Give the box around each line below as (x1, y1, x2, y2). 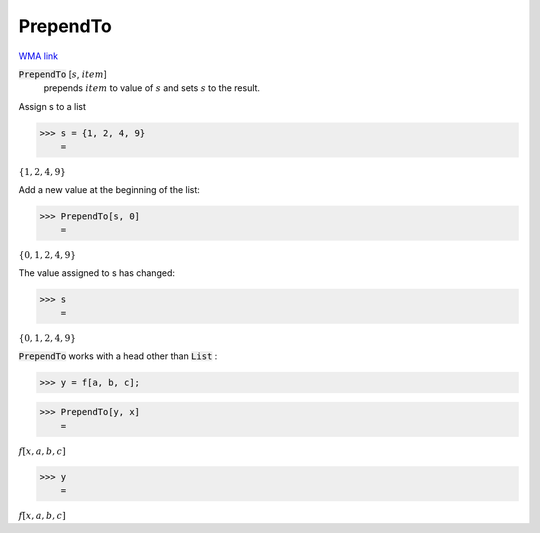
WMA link (18, 50, 59, 62)
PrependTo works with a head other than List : (18, 350, 218, 362)
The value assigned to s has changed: (18, 266, 175, 279)
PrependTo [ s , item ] (18, 68, 107, 80)
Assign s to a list (18, 100, 87, 112)
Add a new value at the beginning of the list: (18, 183, 200, 195)
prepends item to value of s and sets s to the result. (43, 82, 260, 94)
